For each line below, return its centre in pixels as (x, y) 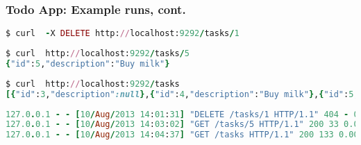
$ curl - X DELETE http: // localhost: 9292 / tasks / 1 (123, 34)
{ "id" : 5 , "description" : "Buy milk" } (88, 63)
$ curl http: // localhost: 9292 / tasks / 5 (98, 54)
